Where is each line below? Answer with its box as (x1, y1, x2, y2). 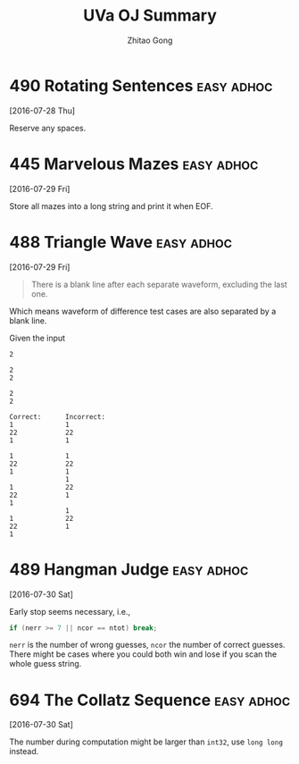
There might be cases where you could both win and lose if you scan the (9, 649, 278, 659)
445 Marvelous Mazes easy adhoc (9, 154, 259, 174)
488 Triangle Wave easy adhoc (9, 231, 232, 252)
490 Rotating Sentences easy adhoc (9, 75, 273, 96)
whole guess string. (9, 659, 82, 669)
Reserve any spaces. (9, 122, 87, 133)
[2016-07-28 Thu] (9, 105, 76, 116)
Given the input (9, 332, 65, 343)
